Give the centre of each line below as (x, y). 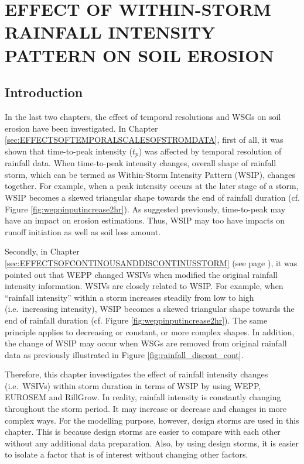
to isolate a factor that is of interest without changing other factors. (127, 454)
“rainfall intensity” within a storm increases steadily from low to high (129, 297)
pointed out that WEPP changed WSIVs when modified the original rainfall (141, 274)
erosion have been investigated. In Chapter (81, 128)
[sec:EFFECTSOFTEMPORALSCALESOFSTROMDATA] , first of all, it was (144, 140)
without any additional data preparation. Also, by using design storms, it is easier (152, 443)
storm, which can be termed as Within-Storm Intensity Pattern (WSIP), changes (150, 174)
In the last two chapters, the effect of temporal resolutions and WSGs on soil (143, 116)
